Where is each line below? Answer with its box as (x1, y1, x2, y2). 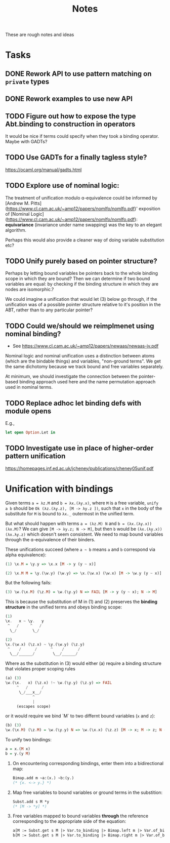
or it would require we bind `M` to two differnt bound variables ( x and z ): (5, 713, 155, 719)
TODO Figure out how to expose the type (5, 112, 136, 121)
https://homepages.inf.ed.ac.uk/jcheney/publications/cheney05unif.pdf (5, 465, 154, 471)
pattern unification (5, 452, 66, 461)
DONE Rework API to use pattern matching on (5, 69, 152, 78)
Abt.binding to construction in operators (5, 119, 136, 128)
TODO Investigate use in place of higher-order (5, 444, 154, 453)
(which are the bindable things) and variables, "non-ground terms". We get (5, 358, 161, 365)
